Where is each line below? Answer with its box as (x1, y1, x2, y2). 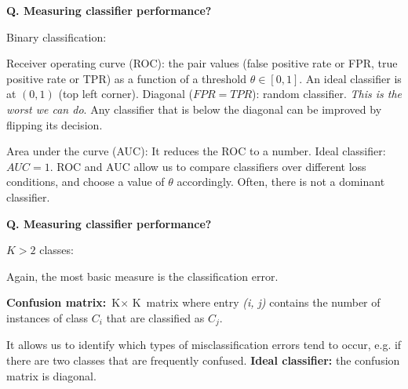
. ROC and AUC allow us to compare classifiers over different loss (49, 158, 366, 174)
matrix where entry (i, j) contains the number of (146, 294, 381, 311)
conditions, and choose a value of (6, 173, 165, 190)
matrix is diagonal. (6, 367, 97, 384)
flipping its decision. (6, 116, 103, 133)
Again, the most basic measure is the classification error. (6, 267, 279, 284)
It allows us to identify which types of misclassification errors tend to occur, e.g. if (6, 336, 402, 353)
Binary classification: (6, 28, 107, 45)
